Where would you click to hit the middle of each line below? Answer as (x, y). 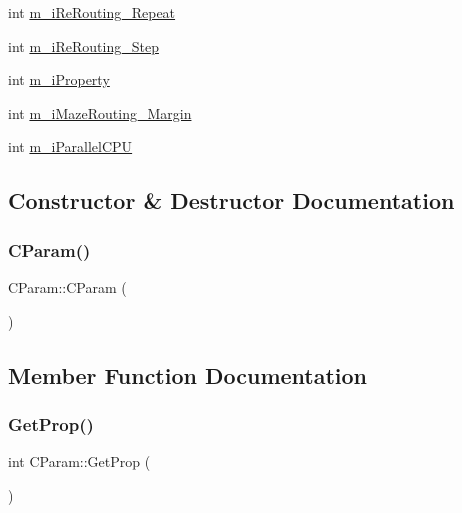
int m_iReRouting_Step (83, 45)
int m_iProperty (59, 79)
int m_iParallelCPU (70, 146)
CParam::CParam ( (67, 286)
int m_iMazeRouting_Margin (100, 112)
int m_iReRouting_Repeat (92, 12)
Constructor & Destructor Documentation (231, 200)
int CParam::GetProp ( (79, 461)
